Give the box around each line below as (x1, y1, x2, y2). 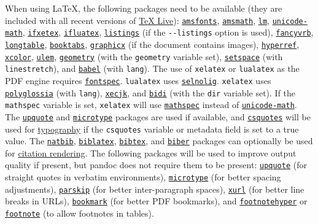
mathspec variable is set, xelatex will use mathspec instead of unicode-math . (5, 98, 297, 111)
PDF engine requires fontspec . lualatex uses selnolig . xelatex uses (5, 74, 271, 87)
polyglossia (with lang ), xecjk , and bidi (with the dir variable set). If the (5, 86, 296, 99)
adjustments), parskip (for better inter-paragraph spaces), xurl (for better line (5, 182, 304, 195)
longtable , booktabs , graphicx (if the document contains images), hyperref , (5, 37, 300, 50)
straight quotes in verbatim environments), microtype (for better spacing (5, 171, 281, 183)
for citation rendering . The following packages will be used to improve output (5, 146, 297, 159)
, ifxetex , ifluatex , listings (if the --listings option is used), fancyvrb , (22, 26, 314, 39)
